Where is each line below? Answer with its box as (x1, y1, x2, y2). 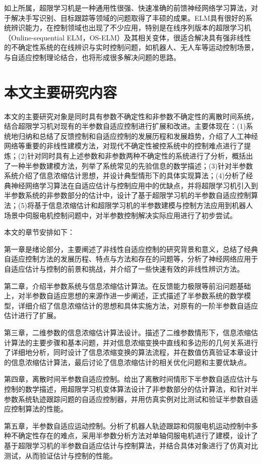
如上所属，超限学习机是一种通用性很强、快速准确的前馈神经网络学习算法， (4, 3, 251, 13)
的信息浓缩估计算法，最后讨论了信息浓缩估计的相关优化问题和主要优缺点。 (4, 356, 251, 367)
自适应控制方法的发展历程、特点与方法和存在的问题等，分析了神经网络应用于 (4, 253, 258, 264)
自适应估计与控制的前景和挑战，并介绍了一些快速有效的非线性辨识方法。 (4, 264, 244, 274)
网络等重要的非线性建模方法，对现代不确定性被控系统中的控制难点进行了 (4, 140, 244, 151)
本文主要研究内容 (4, 81, 117, 102)
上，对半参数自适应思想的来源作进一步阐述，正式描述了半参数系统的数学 (4, 290, 244, 301)
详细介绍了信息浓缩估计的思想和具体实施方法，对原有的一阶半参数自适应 (18, 300, 258, 311)
